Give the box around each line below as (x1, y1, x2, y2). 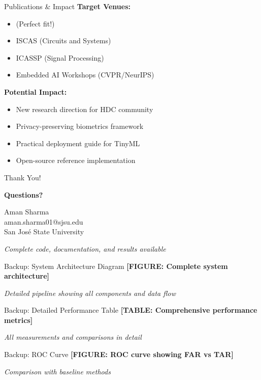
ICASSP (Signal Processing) (16, 52, 104, 63)
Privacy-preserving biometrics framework (16, 121, 144, 131)
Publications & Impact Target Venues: (4, 1, 131, 11)
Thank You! (4, 172, 41, 182)
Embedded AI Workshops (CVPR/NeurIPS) (16, 69, 154, 80)
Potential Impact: (4, 86, 67, 97)
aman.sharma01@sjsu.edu (4, 216, 83, 227)
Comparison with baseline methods (4, 366, 111, 376)
